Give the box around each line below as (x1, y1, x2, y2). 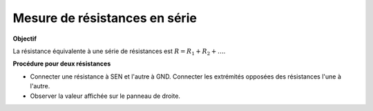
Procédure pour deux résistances (12, 59, 111, 68)
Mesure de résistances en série (12, 10, 197, 26)
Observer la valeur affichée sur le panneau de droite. (30, 92, 181, 100)
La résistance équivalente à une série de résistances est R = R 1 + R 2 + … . (12, 47, 226, 57)
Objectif (12, 34, 37, 43)
